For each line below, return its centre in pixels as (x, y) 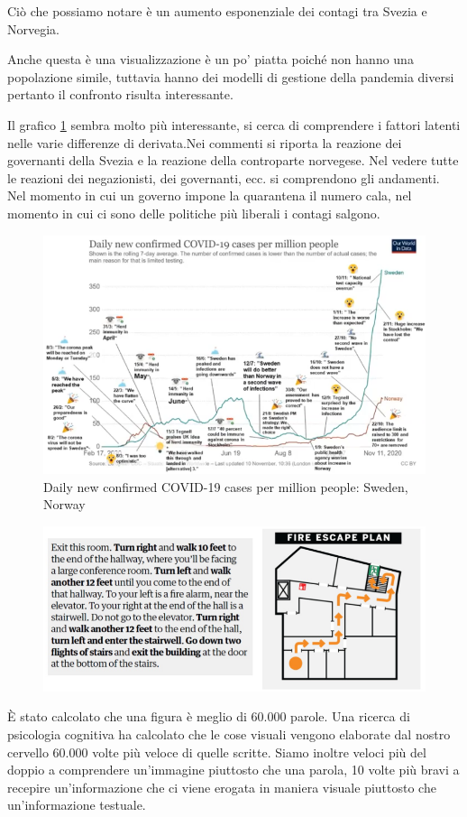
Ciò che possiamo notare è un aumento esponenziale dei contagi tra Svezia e (217, 11)
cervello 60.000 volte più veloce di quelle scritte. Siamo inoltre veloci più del (217, 752)
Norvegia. (33, 28)
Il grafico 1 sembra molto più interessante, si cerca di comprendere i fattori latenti (234, 124)
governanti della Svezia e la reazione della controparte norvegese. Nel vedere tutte (233, 160)
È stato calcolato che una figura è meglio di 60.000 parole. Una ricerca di (209, 716)
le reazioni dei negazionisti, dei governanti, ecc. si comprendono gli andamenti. (224, 177)
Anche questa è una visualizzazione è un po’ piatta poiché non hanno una (211, 59)
